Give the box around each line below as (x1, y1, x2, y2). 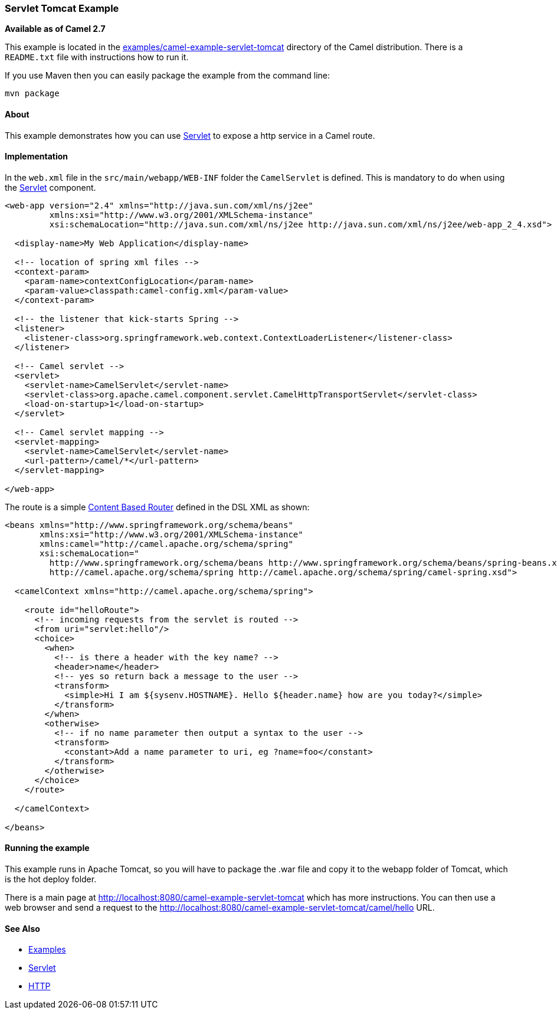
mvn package (5, 89, 60, 99)
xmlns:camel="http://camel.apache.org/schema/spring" (40, 539, 293, 549)
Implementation (5, 151, 68, 162)
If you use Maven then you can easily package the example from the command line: (5, 70, 330, 81)
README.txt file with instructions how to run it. (5, 52, 189, 63)
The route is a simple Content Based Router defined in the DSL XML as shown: (5, 501, 310, 512)
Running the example (5, 843, 90, 853)
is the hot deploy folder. (5, 874, 97, 885)
